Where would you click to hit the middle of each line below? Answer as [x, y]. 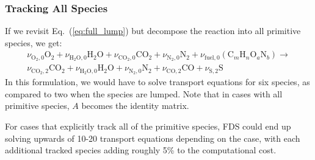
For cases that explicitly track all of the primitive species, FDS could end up [148, 126]
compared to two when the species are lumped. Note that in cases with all [144, 93]
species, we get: [34, 42]
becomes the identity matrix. [135, 106]
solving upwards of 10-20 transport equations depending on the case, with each [153, 138]
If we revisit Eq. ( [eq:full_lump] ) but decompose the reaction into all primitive [153, 31]
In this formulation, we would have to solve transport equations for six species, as [157, 82]
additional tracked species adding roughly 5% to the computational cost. [141, 150]
